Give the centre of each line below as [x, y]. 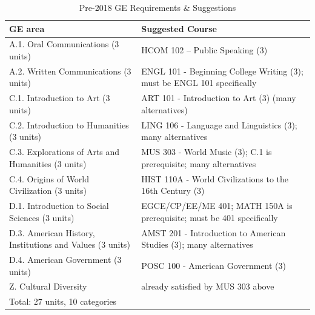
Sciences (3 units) [42, 217]
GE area [27, 28]
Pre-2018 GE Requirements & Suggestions [157, 7]
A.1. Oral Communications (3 [64, 44]
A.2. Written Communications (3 [70, 71]
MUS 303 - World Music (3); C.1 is [207, 152]
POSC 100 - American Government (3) [214, 265]
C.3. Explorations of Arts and [65, 152]
